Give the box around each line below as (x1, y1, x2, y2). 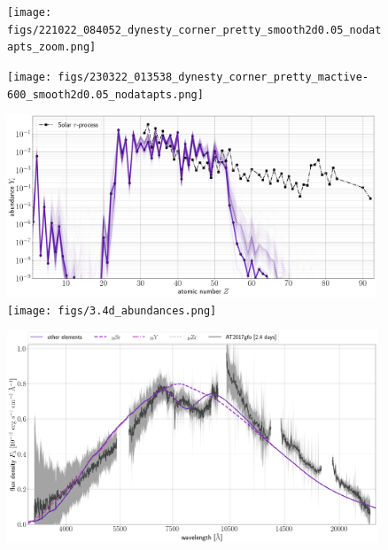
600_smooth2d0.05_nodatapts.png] (7, 88, 204, 101)
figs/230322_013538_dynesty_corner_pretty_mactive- (58, 70, 369, 83)
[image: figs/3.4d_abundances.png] (7, 304, 217, 317)
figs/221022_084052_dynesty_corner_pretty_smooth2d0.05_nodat (7, 23, 382, 36)
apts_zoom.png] (7, 41, 97, 54)
